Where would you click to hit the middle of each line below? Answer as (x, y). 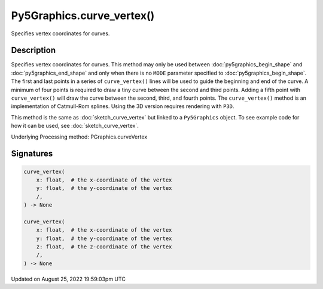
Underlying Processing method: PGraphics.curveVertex (79, 137)
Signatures (32, 154)
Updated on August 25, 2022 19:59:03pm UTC (68, 279)
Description (33, 50)
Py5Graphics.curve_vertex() (83, 16)
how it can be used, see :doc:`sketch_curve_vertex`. (75, 126)
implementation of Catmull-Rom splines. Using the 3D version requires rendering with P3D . (123, 106)
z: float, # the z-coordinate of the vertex (104, 247)
